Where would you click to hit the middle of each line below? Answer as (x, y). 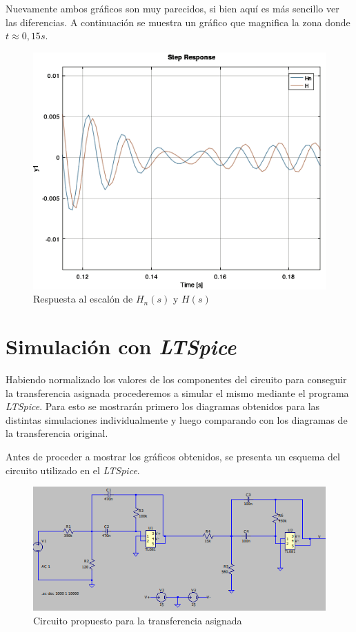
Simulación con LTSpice (121, 347)
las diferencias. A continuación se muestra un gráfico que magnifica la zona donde (178, 22)
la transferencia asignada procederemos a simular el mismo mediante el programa (177, 393)
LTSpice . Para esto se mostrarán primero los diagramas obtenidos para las (163, 406)
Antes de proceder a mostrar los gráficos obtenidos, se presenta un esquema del (173, 457)
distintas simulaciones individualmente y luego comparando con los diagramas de (177, 419)
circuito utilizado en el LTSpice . (73, 470)
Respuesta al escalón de (83, 299)
